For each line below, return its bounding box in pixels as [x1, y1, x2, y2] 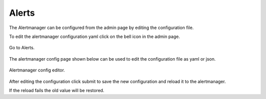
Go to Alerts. [9, 45, 35, 51]
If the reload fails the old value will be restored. [9, 87, 104, 93]
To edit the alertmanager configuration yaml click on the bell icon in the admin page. [9, 33, 180, 39]
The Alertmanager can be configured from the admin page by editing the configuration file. [9, 25, 194, 31]
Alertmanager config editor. [9, 67, 65, 73]
